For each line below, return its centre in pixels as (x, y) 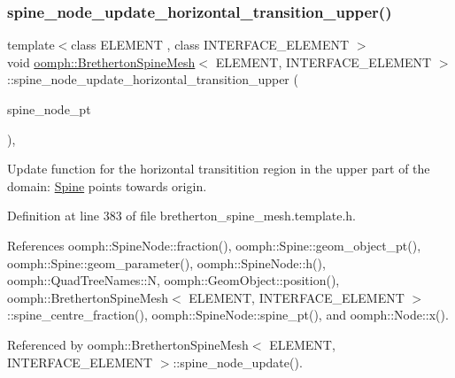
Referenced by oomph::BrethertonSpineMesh (128, 344)
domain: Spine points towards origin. (107, 185)
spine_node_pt (49, 109)
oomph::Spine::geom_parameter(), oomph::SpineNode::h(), (166, 262)
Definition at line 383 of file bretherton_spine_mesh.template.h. (182, 216)
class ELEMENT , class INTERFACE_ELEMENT (210, 45)
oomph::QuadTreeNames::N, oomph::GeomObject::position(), (174, 280)
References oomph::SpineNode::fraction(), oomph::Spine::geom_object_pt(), (214, 245)
